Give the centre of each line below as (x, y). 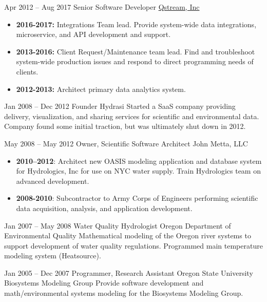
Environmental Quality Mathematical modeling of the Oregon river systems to (128, 235)
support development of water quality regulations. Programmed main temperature (133, 245)
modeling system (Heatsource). (53, 256)
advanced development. (53, 181)
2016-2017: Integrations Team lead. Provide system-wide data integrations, (136, 24)
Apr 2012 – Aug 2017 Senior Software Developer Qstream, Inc (102, 7)
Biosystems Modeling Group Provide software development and (104, 283)
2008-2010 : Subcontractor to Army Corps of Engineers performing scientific (137, 198)
